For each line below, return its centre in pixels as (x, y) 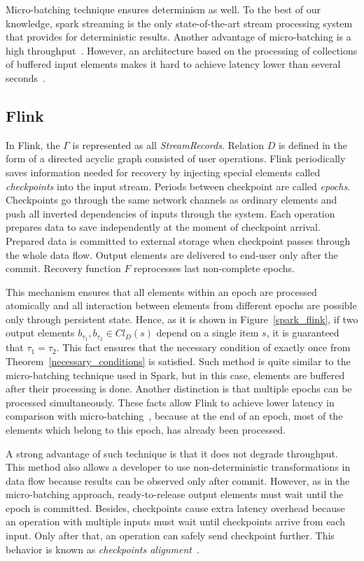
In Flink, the (33, 144)
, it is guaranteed (303, 333)
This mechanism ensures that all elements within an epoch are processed (161, 291)
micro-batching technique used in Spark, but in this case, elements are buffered (175, 375)
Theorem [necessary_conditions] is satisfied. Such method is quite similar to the (178, 361)
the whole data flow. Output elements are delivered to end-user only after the (172, 254)
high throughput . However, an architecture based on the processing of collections (182, 50)
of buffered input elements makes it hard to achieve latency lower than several (173, 64)
